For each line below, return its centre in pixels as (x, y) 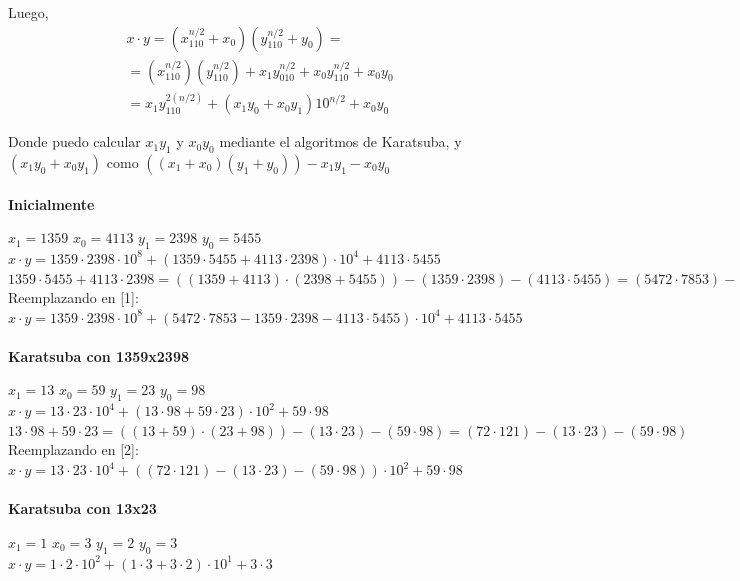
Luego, (28, 12)
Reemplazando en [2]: (73, 449)
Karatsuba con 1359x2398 (99, 355)
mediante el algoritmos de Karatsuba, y (340, 141)
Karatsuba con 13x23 (82, 508)
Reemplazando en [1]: (73, 297)
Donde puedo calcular (74, 141)
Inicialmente (51, 203)
